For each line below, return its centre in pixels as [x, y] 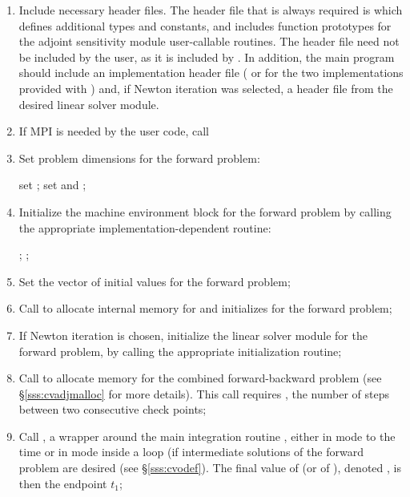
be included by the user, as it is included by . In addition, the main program [207, 57]
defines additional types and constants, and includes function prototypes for [205, 25]
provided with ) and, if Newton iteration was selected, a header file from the [206, 88]
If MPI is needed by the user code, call [114, 131]
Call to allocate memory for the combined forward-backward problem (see [200, 378]
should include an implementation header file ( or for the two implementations [211, 73]
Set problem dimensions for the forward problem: [139, 158]
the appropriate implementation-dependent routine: [145, 227]
